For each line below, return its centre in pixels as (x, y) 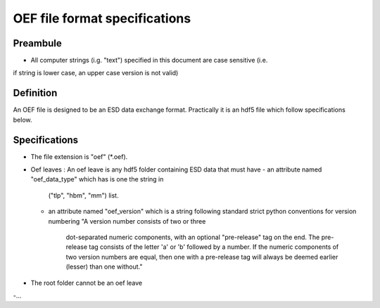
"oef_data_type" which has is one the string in (97, 179)
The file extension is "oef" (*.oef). (79, 156)
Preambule (38, 43)
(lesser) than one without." (104, 267)
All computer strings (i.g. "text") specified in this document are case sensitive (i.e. (149, 60)
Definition (35, 93)
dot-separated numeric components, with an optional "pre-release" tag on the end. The (193, 237)
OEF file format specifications (102, 18)
